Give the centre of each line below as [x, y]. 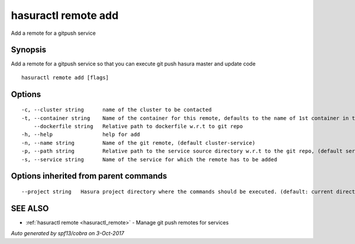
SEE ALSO [30, 208]
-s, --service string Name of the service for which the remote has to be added [149, 159]
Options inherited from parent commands [89, 176]
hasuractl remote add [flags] [65, 77]
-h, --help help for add [81, 135]
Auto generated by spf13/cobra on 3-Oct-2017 [67, 233]
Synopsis [29, 50]
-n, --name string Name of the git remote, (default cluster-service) [138, 143]
